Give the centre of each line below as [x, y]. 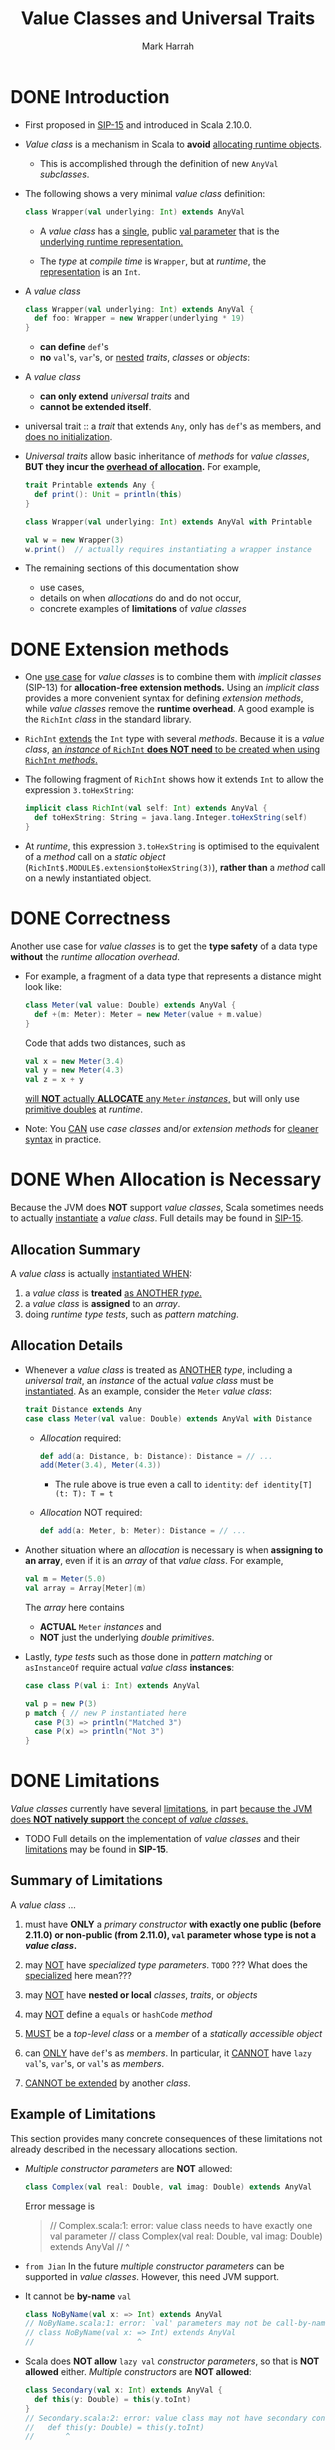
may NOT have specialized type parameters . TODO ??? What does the [166, 1964]
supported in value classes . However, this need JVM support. [152, 2276]
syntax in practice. [63, 1139]
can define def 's [74, 347]
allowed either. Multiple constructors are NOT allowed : [138, 2372]
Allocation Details [66, 1345]
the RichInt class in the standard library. [108, 719]
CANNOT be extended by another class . [108, 2083]
